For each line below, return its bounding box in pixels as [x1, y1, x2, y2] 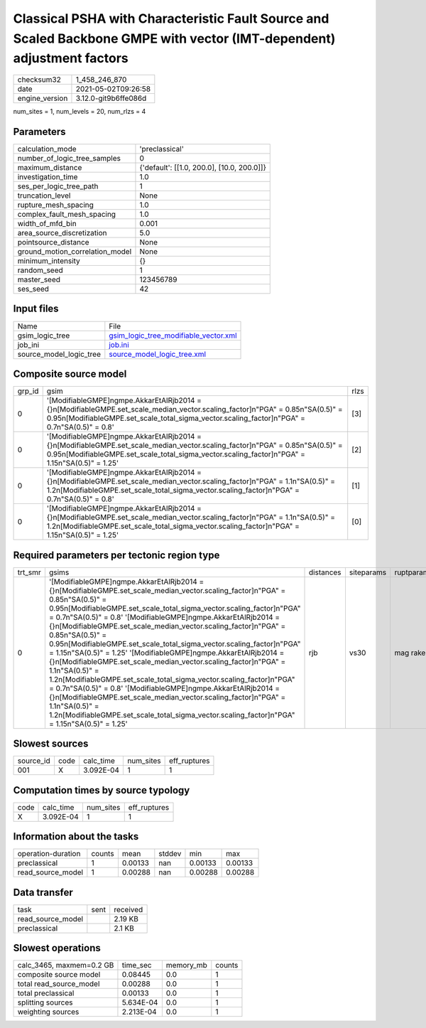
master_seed [17, 274, 60, 284]
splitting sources [17, 997, 74, 1007]
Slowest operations [13, 942, 101, 954]
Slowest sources [13, 738, 89, 750]
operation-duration [17, 849, 81, 859]
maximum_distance [17, 163, 82, 173]
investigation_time [17, 172, 78, 182]
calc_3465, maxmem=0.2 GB [17, 960, 114, 970]
